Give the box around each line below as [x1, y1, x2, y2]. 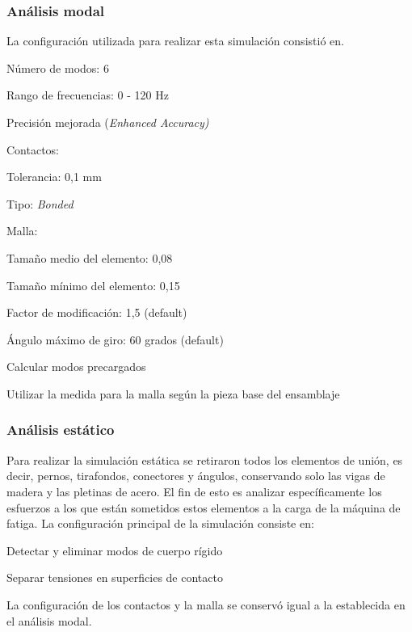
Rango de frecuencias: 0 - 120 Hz [6, 86, 169, 103]
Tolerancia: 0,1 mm [6, 168, 102, 185]
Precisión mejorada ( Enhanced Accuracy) [6, 114, 209, 130]
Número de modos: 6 [6, 59, 109, 76]
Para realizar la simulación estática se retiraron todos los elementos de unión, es [6, 451, 403, 468]
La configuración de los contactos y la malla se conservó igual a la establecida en [6, 596, 406, 613]
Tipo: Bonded [6, 195, 74, 212]
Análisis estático [6, 419, 115, 440]
